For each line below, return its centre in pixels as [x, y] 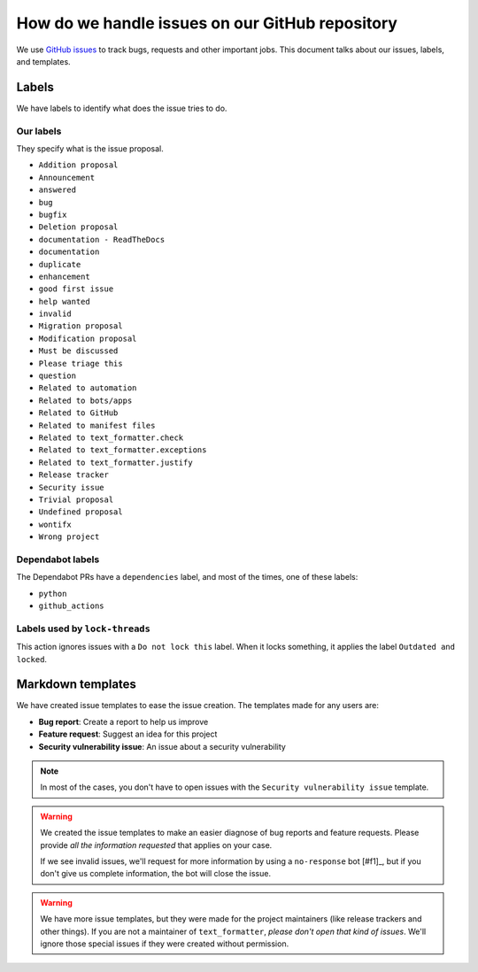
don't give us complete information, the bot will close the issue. [156, 874]
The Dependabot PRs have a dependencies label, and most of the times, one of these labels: [187, 577]
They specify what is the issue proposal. [90, 148]
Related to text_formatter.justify [116, 462]
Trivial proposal [76, 499]
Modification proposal [88, 338]
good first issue [76, 289]
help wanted [64, 301]
